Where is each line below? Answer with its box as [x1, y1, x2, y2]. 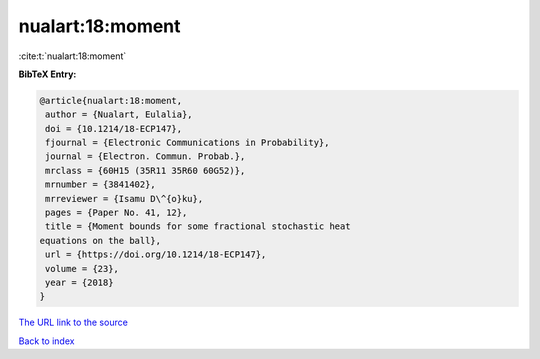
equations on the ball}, [39, 235, 162, 246]
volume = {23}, [45, 263, 120, 274]
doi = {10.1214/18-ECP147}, [45, 123, 183, 134]
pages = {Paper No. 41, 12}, [45, 207, 188, 219]
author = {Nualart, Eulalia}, [45, 109, 194, 120]
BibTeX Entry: [18, 68, 77, 80]
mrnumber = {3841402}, [45, 179, 157, 190]
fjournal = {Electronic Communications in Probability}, [45, 137, 330, 149]
